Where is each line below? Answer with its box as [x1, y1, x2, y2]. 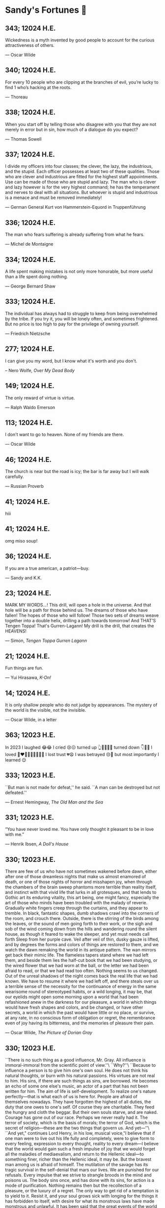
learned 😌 [5, 757, 27, 763]
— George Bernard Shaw [5, 283, 55, 289]
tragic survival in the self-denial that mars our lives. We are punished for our [5, 1167, 159, 1173]
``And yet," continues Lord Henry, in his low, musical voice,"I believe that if [5, 1130, 155, 1136]
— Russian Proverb [5, 483, 44, 489]
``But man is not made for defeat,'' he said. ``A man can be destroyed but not [5, 784, 161, 790]
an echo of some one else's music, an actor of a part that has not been [5, 1083, 148, 1089]
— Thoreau [5, 94, 28, 100]
